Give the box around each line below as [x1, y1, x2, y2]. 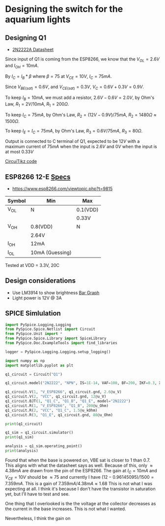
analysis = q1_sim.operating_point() [5, 444, 82, 449]
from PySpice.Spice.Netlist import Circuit [5, 327, 96, 332]
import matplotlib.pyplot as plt [5, 363, 74, 368]
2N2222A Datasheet [12, 47, 54, 52]
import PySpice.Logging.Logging [5, 322, 71, 327]
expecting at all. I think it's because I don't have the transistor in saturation [5, 486, 156, 492]
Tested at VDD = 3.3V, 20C [5, 262, 60, 268]
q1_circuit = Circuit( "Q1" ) [5, 372, 63, 377]
